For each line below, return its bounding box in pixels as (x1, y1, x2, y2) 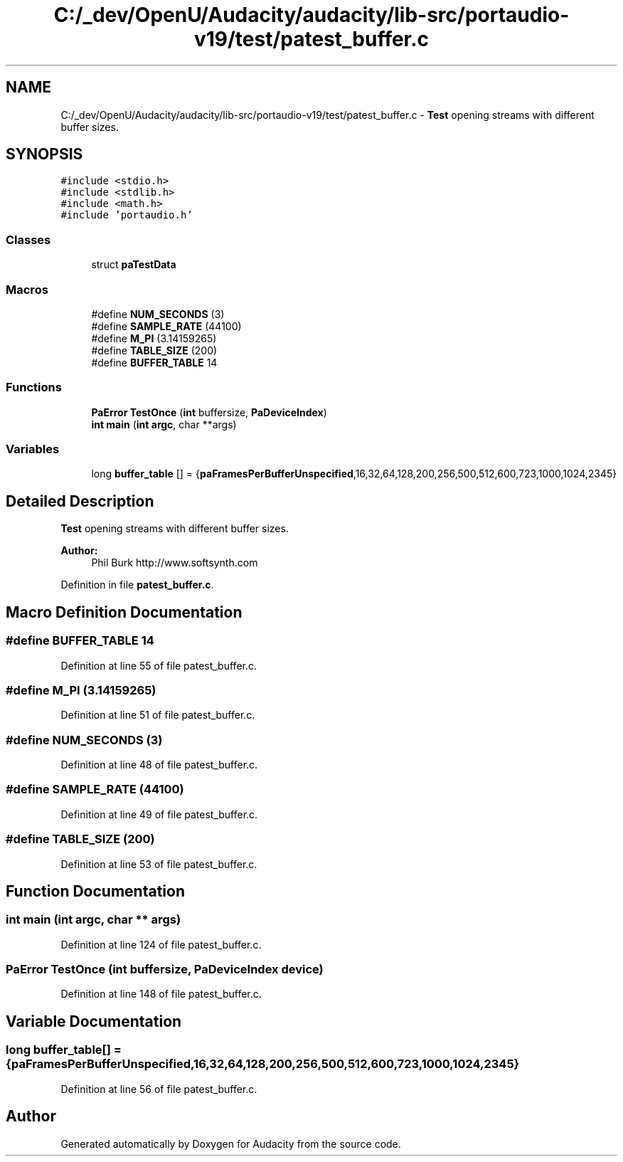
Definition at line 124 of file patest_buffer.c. (60, 938, 262, 951)
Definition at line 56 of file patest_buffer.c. (60, 1082, 257, 1095)
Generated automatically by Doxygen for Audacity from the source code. (60, 1137, 401, 1150)
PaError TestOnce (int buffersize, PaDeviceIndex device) (6, 962, 324, 977)
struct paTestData (91, 258, 176, 271)
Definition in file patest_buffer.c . (60, 579, 214, 591)
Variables (6, 442, 60, 457)
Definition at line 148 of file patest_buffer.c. (60, 988, 262, 1000)
